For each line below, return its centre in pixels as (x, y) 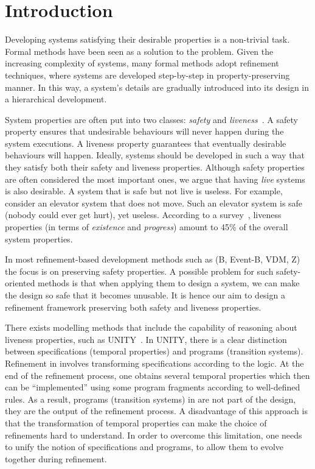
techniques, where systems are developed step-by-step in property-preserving (147, 75)
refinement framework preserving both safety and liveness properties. (133, 307)
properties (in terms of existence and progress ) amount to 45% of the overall (147, 227)
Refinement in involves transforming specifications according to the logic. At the (154, 363)
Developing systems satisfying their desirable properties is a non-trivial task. (147, 39)
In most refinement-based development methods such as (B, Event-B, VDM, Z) (153, 259)
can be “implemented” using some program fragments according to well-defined (153, 387)
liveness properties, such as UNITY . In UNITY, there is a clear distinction (146, 339)
